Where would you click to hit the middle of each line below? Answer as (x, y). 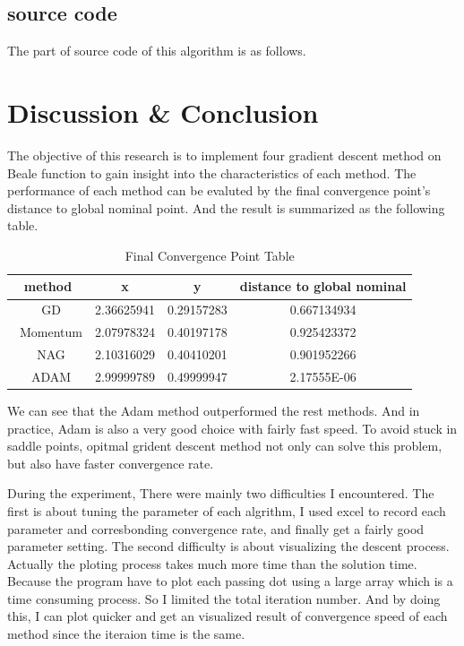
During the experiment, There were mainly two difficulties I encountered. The (221, 493)
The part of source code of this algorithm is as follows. (157, 51)
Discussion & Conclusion (163, 112)
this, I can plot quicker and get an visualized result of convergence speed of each (228, 616)
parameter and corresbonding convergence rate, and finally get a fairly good (216, 528)
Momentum (51, 332)
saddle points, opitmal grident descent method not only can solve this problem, (225, 446)
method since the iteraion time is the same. (126, 634)
